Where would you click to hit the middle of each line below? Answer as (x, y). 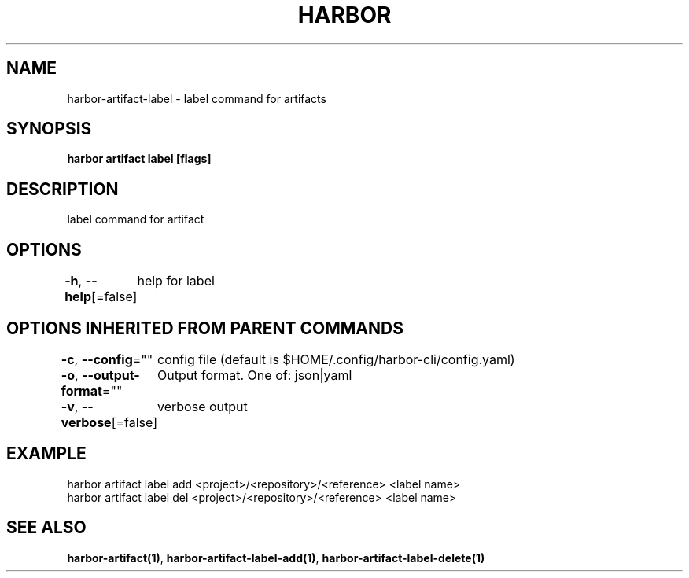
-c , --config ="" (107, 359)
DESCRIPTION (63, 189)
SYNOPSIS (49, 129)
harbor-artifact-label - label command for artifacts (197, 98)
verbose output (203, 406)
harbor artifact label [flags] (139, 159)
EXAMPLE (46, 454)
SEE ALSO (46, 528)
